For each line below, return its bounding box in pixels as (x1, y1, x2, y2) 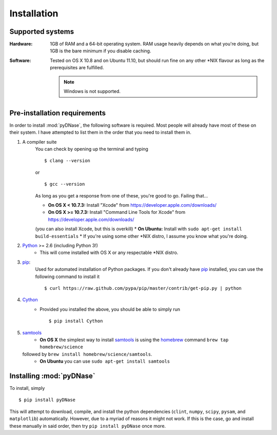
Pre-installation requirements (9, 108, 106, 117)
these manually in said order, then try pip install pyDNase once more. (9, 423, 166, 429)
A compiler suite (22, 139, 57, 145)
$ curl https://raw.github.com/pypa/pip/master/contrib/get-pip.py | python (44, 285, 242, 291)
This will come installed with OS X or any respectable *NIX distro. (39, 249, 179, 256)
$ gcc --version (44, 181, 85, 187)
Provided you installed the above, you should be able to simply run (39, 306, 181, 312)
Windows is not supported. (64, 88, 121, 94)
